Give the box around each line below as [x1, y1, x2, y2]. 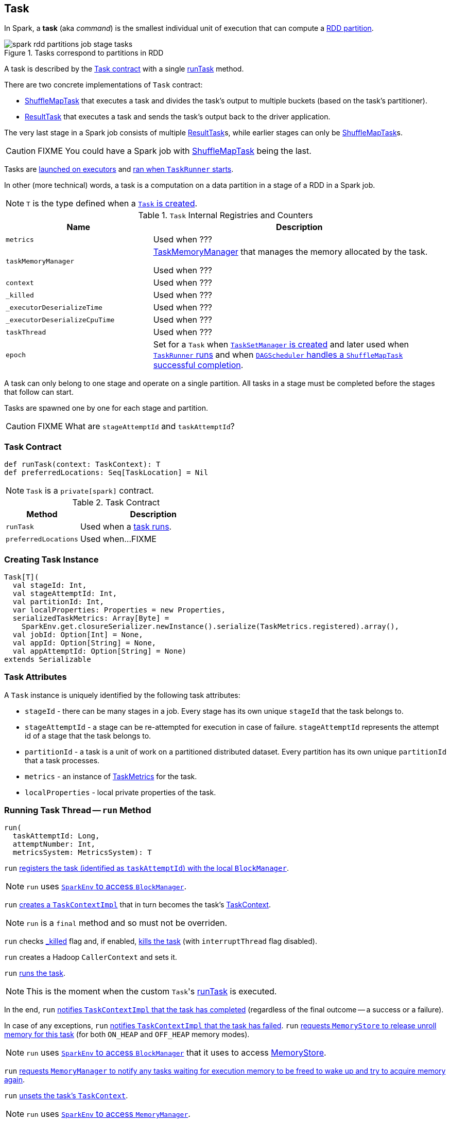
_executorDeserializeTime [6, 303, 102, 311]
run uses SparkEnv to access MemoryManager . [26, 1109, 191, 1119]
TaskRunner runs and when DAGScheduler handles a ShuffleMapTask [153, 349, 403, 360]
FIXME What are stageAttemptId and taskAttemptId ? [38, 421, 235, 432]
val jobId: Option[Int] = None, [12, 630, 143, 639]
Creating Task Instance [4, 554, 99, 565]
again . [4, 1075, 25, 1084]
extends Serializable [4, 655, 91, 663]
